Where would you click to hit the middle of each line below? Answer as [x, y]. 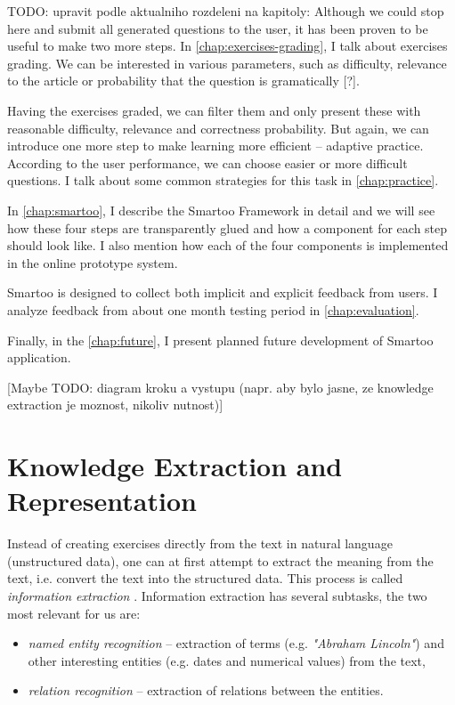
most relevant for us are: [74, 613]
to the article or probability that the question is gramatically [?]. [183, 81]
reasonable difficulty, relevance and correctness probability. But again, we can [218, 128]
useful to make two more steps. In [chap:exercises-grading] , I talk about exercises [227, 46]
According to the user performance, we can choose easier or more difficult [207, 162]
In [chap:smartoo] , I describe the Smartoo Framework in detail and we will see [221, 210]
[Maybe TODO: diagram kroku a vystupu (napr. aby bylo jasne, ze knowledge [220, 387]
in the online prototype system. [93, 262]
